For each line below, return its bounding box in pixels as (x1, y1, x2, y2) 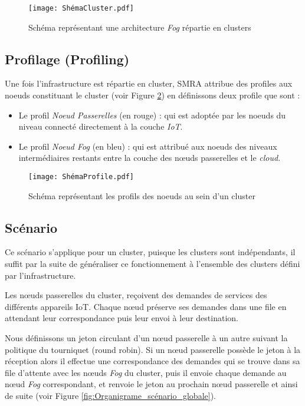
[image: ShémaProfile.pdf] (28, 173, 134, 181)
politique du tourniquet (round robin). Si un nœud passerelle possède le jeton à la (5, 343, 301, 355)
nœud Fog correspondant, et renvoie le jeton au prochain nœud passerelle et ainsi (5, 378, 298, 390)
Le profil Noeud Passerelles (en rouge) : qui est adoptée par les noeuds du (18, 108, 286, 121)
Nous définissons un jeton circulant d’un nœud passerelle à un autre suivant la (5, 332, 288, 344)
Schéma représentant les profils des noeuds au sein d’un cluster (28, 189, 255, 202)
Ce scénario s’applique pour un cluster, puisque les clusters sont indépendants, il (5, 246, 296, 258)
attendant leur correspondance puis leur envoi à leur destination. (5, 312, 238, 324)
